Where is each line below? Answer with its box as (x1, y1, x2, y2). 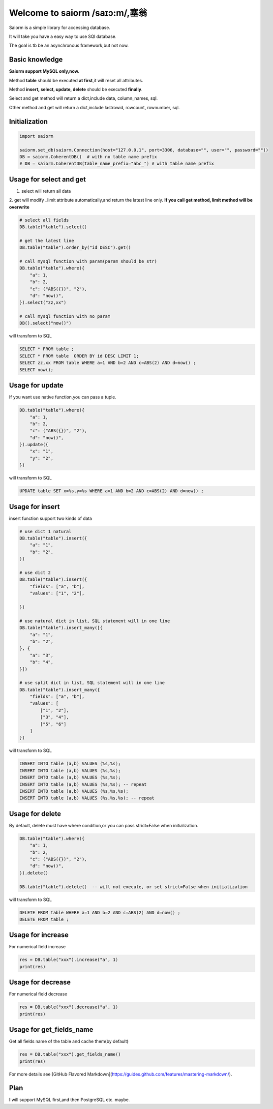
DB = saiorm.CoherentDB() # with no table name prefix (19, 154, 157, 159)
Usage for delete (9, 809, 61, 818)
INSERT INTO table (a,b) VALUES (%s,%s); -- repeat (19, 781, 147, 787)
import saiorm (19, 133, 54, 139)
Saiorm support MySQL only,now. (9, 68, 80, 74)
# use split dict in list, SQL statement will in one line (19, 680, 165, 686)
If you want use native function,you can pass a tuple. (9, 394, 117, 400)
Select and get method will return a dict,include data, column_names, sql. (9, 95, 158, 101)
